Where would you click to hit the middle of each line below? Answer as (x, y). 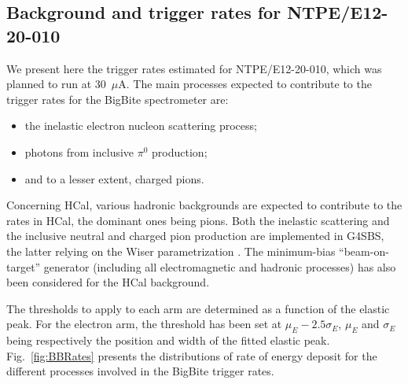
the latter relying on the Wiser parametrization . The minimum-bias (171, 251)
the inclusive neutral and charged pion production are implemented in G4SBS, (195, 236)
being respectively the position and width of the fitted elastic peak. (168, 340)
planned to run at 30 (56, 84)
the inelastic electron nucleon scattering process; (141, 126)
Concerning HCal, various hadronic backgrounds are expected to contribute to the (204, 205)
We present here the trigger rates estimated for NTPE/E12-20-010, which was (194, 68)
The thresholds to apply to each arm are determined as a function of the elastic (198, 308)
